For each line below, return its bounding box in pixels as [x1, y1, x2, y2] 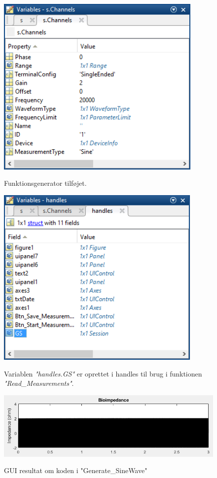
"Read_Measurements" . [4, 378, 74, 388]
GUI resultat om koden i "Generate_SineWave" [4, 465, 147, 476]
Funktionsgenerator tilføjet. [4, 178, 87, 188]
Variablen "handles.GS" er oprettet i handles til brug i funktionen [4, 368, 202, 378]
